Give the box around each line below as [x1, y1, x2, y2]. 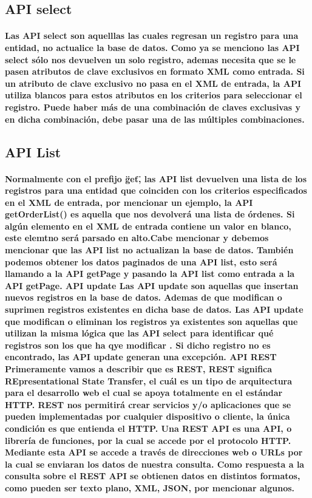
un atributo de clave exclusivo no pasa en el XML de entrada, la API [5, 77, 302, 89]
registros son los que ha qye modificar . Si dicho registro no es [5, 338, 271, 351]
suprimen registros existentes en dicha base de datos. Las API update [5, 303, 304, 316]
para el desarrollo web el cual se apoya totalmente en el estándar [5, 386, 283, 399]
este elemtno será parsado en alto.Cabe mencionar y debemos [5, 231, 269, 244]
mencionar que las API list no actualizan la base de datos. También [5, 244, 294, 256]
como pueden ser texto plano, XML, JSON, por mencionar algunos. [5, 481, 295, 494]
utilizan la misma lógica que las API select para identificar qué [5, 327, 274, 339]
